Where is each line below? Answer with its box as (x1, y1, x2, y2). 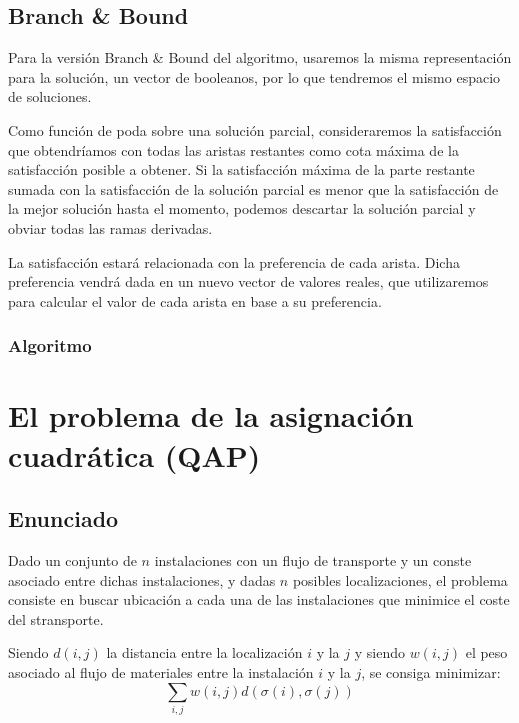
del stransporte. (8, 608, 104, 629)
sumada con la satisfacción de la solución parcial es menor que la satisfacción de (8, 178, 499, 199)
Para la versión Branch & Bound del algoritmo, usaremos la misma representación (8, 47, 512, 68)
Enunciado (8, 503, 119, 534)
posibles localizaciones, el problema (292, 569, 508, 590)
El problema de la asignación (8, 395, 414, 436)
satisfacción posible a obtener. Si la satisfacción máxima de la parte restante (8, 159, 475, 180)
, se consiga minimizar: (361, 661, 501, 682)
